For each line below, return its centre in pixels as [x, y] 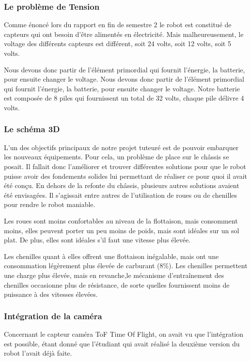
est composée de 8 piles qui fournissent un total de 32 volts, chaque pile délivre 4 [124, 98]
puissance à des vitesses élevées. [51, 294]
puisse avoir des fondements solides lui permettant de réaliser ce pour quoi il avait [125, 176]
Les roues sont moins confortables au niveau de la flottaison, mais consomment [121, 220]
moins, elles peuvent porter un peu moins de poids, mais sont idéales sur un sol [122, 230]
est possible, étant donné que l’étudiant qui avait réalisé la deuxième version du [122, 343]
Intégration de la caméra [53, 316]
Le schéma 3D [32, 129]
